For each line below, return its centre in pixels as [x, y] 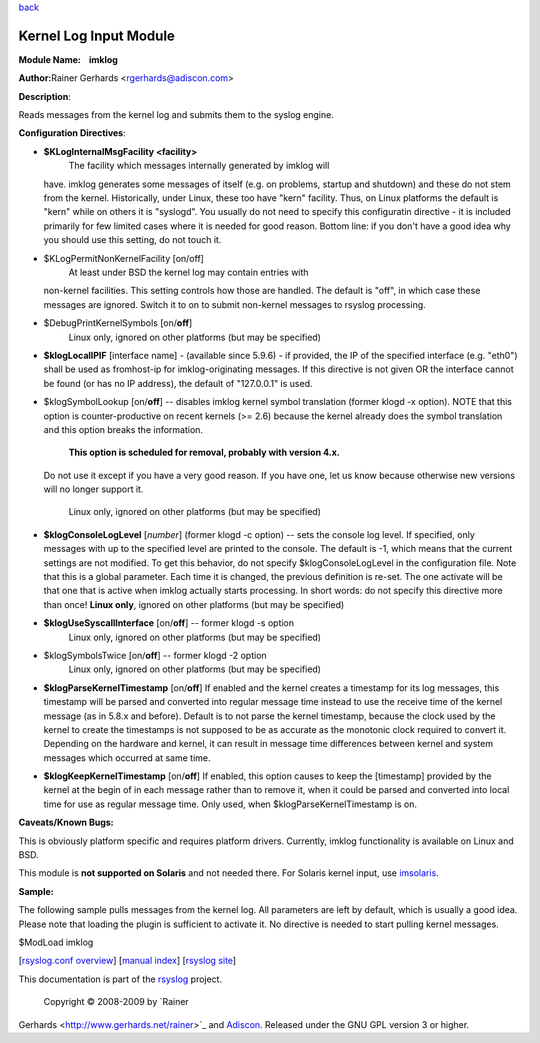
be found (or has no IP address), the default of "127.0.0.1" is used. [178, 383]
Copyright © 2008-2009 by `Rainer [116, 1002]
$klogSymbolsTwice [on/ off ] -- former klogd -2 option [155, 655]
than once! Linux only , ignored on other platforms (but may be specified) [194, 604]
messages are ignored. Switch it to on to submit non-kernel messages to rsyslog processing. [235, 304]
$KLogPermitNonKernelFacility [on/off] [124, 258]
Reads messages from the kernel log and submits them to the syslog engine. [176, 115]
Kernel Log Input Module [96, 35]
